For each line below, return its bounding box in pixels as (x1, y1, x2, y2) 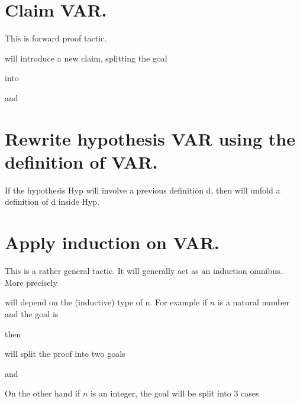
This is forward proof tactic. (5, 32, 107, 44)
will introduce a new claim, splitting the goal (5, 51, 167, 64)
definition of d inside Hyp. (5, 195, 99, 208)
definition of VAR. (5, 149, 158, 173)
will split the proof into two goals (5, 347, 125, 360)
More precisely (5, 276, 57, 288)
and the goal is (5, 307, 59, 320)
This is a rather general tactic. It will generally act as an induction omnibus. (5, 265, 283, 277)
